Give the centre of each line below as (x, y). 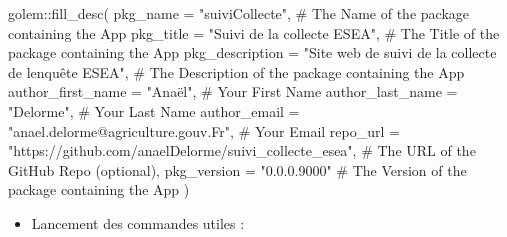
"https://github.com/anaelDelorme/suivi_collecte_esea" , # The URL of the (242, 150)
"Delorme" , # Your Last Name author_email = (154, 110)
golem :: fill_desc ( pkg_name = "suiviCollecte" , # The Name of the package (238, 13)
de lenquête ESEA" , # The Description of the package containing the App (236, 71)
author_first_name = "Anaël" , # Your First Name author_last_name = (233, 91)
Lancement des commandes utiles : (138, 222)
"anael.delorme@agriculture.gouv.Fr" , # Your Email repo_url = (204, 130)
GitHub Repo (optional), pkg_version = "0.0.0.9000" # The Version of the (237, 169)
